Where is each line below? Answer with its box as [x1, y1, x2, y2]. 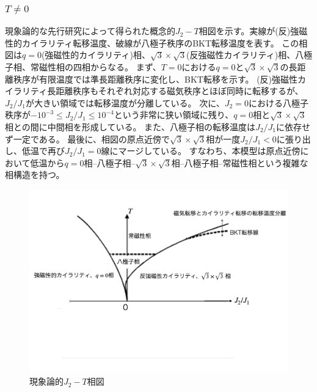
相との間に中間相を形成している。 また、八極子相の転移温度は [5, 120, 256, 133]
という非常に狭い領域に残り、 [114, 108, 234, 121]
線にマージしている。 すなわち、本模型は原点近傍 [101, 144, 301, 157]
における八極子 [248, 96, 308, 109]
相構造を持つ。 [5, 168, 65, 181]
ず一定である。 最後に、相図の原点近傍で [5, 132, 170, 145]
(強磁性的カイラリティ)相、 [41, 48, 150, 61]
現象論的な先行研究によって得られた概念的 [5, 24, 175, 37]
